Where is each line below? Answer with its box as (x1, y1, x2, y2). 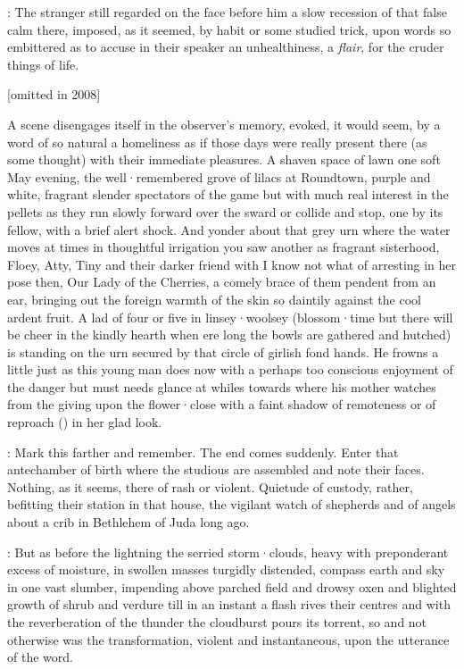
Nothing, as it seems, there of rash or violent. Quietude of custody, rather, (7, 477, 413, 496)
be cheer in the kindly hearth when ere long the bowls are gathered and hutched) (7, 325, 452, 344)
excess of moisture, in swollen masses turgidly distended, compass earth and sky (7, 560, 445, 579)
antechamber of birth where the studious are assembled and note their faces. (7, 460, 425, 479)
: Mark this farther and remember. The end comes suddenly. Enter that (7, 442, 399, 461)
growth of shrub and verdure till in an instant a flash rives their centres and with (7, 595, 451, 614)
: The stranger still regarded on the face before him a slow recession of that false (7, 3, 447, 21)
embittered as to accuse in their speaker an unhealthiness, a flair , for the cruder (7, 38, 444, 56)
